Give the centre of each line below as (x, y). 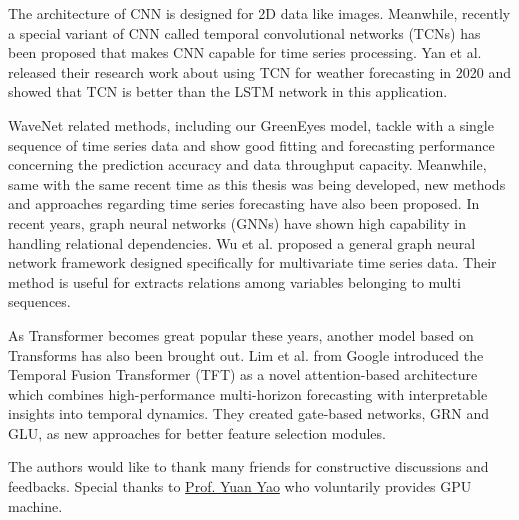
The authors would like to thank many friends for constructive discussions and (248, 466)
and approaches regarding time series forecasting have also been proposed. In (244, 203)
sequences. (39, 301)
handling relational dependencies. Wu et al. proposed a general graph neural (242, 242)
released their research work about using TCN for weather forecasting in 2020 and (260, 71)
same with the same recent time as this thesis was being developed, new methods (257, 183)
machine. (35, 505)
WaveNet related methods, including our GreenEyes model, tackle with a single (251, 124)
